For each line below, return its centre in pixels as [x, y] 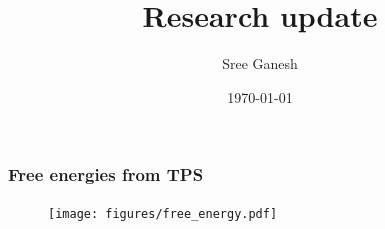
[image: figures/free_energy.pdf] [163, 213]
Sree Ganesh [260, 63]
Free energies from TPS [106, 174]
